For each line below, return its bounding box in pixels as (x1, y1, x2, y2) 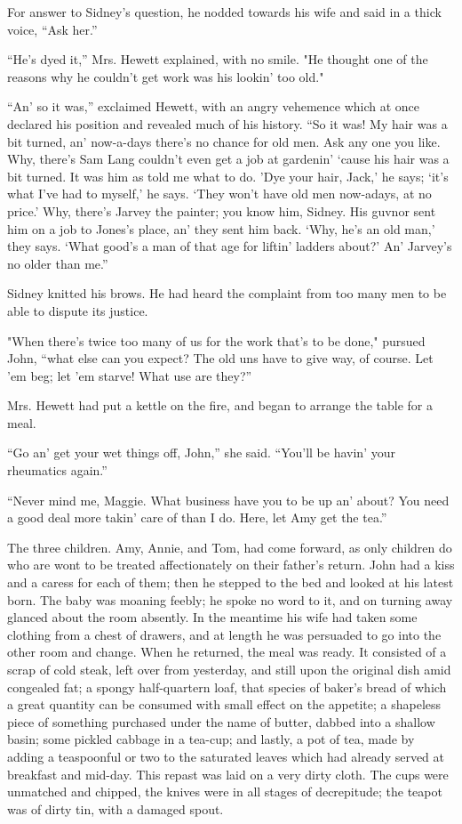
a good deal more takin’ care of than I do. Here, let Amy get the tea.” (7, 508, 387, 527)
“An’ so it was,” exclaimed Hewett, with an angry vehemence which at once (7, 97, 420, 116)
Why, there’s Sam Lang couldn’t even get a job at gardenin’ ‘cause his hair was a (7, 149, 450, 168)
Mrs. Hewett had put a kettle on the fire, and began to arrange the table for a (7, 396, 433, 415)
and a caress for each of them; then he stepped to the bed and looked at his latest (7, 573, 454, 592)
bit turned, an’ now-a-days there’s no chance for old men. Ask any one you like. (7, 132, 441, 150)
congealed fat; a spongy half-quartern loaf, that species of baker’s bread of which (7, 677, 447, 696)
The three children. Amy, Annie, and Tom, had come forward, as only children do (7, 537, 452, 556)
